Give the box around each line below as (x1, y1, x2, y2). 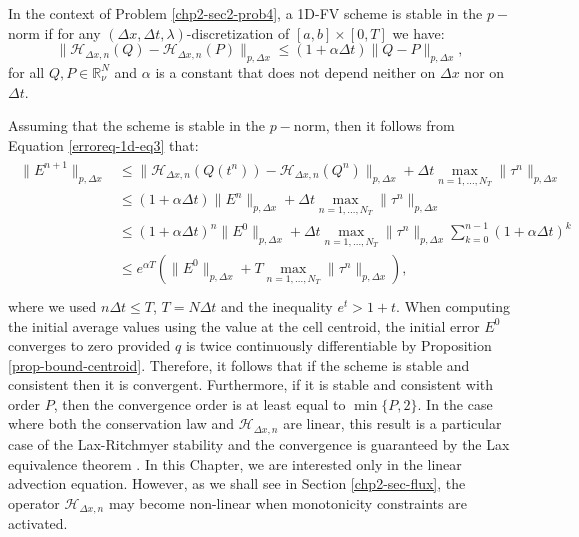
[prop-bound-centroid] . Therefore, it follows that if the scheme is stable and (8, 354, 470, 375)
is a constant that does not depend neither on (155, 61, 436, 82)
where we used (8, 295, 97, 316)
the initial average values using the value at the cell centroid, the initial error (8, 315, 480, 336)
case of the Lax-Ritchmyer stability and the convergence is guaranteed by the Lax (8, 433, 510, 454)
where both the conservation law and (8, 413, 235, 434)
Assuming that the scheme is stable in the (8, 115, 266, 136)
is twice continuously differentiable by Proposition (185, 335, 492, 356)
